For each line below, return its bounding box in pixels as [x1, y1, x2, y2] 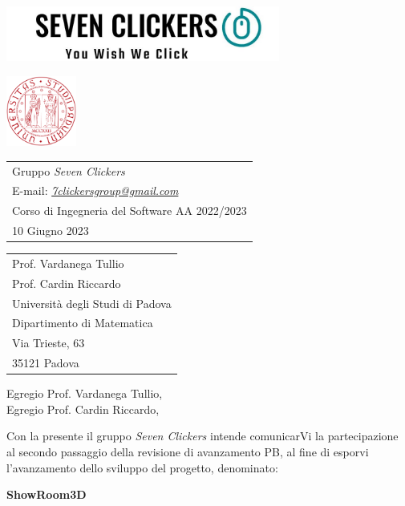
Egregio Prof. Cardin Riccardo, [6, 400, 160, 417]
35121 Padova [12, 354, 79, 371]
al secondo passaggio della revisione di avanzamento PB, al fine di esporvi [6, 443, 369, 460]
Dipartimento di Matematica [12, 314, 153, 331]
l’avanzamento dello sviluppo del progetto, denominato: [6, 459, 278, 476]
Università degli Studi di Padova [12, 294, 172, 311]
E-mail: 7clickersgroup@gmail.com [12, 182, 179, 199]
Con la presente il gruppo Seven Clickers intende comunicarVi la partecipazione [6, 427, 399, 444]
